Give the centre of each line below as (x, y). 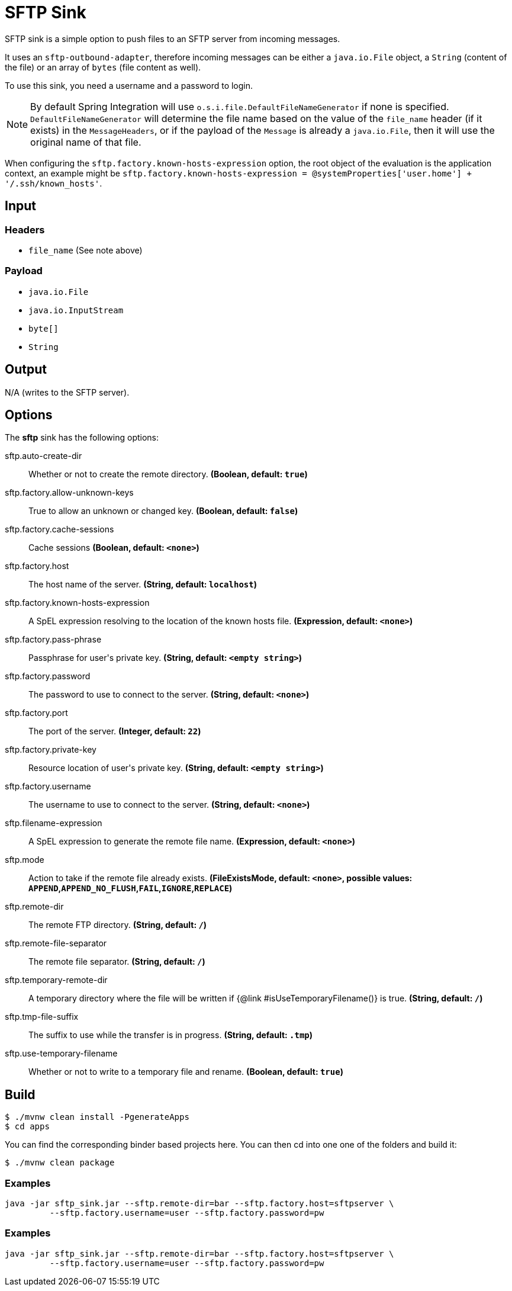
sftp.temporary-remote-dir (56, 980)
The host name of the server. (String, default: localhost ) (143, 585)
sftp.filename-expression (54, 823)
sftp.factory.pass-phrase (53, 640)
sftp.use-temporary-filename (61, 1054)
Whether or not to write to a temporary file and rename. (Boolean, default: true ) (186, 1072)
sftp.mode (25, 860)
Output (26, 370)
